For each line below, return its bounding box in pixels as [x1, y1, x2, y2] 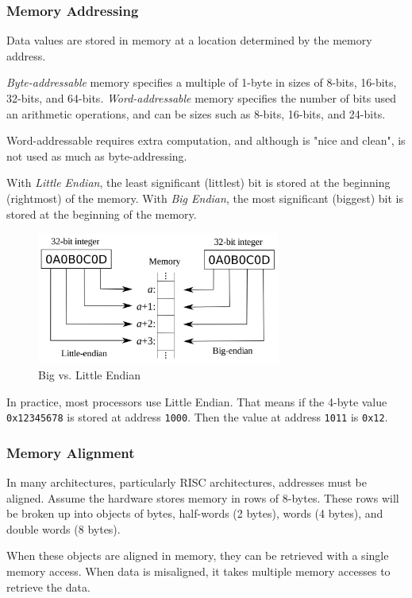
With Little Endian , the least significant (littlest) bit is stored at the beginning [6, 174, 391, 191]
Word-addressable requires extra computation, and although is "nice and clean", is [6, 132, 406, 149]
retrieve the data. [6, 578, 90, 595]
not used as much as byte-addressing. [6, 147, 187, 164]
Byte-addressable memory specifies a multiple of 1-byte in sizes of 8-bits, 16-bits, [6, 74, 397, 91]
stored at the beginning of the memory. [6, 205, 197, 222]
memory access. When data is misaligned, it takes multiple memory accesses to [6, 562, 391, 579]
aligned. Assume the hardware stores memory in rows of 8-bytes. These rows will [6, 489, 399, 506]
